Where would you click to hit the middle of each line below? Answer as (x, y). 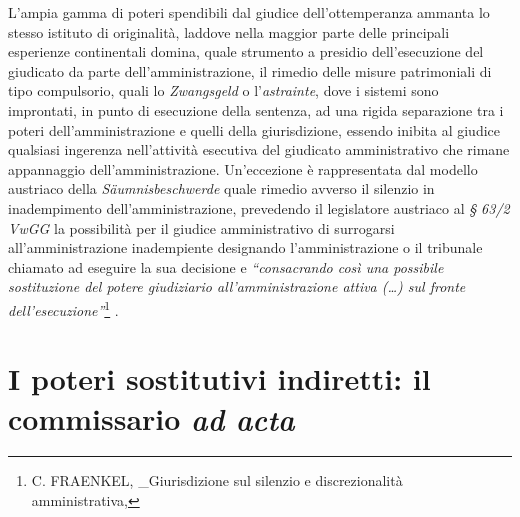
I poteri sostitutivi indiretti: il (219, 378)
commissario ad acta (151, 418)
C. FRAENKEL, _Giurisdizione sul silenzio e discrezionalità (217, 480)
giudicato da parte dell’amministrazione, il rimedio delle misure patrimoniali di (250, 70)
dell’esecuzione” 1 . (63, 308)
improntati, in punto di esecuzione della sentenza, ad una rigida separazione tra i (256, 109)
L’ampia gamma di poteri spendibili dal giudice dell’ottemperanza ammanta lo (249, 12)
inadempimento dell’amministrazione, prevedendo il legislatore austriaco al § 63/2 (259, 207)
